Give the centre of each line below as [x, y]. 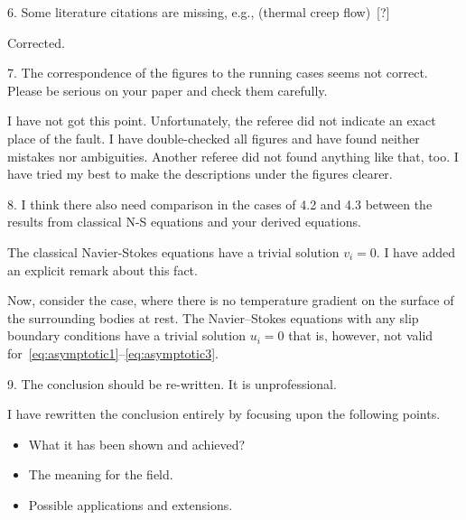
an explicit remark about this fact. [103, 269]
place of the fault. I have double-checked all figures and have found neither [214, 138]
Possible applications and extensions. [130, 504]
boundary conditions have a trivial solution [126, 335]
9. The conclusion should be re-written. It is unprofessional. [172, 383]
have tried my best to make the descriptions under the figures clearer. [200, 174]
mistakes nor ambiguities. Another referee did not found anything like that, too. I [233, 156]
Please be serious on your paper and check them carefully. [168, 90]
